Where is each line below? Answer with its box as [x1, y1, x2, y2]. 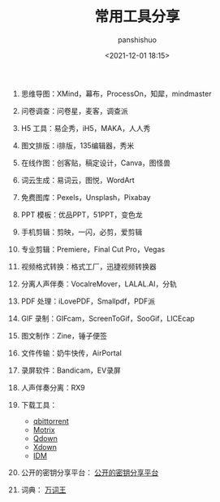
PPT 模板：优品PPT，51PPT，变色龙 [20, 209, 143, 220]
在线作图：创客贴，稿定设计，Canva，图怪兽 [20, 158, 171, 168]
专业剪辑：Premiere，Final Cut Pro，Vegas [20, 244, 166, 254]
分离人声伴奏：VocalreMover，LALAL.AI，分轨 [20, 278, 178, 289]
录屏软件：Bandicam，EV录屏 [20, 365, 121, 375]
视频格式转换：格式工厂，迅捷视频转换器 [20, 261, 157, 271]
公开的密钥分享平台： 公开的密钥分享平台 [20, 467, 159, 477]
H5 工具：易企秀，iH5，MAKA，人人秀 [20, 123, 151, 133]
